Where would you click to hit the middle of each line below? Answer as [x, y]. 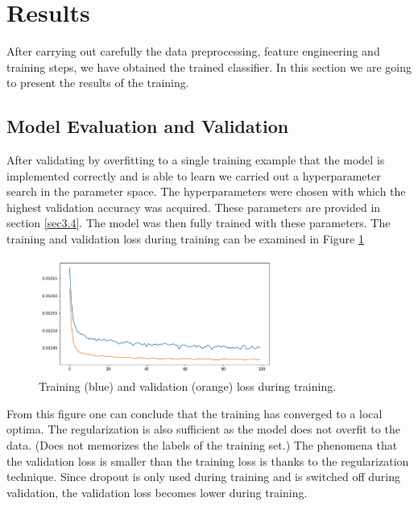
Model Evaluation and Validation [148, 126]
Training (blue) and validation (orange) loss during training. [188, 386]
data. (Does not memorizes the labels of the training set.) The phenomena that [202, 444]
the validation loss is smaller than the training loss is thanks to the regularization [208, 460]
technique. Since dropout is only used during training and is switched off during [203, 477]
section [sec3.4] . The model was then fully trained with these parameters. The [199, 223]
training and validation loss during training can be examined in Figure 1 [185, 239]
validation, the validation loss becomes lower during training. [157, 492]
